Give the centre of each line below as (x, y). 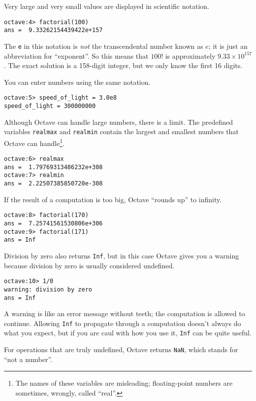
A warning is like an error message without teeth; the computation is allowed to (125, 313)
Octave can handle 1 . (34, 142)
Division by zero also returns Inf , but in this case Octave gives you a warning (122, 255)
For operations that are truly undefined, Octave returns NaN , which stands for (121, 349)
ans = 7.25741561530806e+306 (53, 224)
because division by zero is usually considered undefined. (89, 265)
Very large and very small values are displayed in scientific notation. (107, 6)
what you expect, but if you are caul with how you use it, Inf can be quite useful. (128, 333)
